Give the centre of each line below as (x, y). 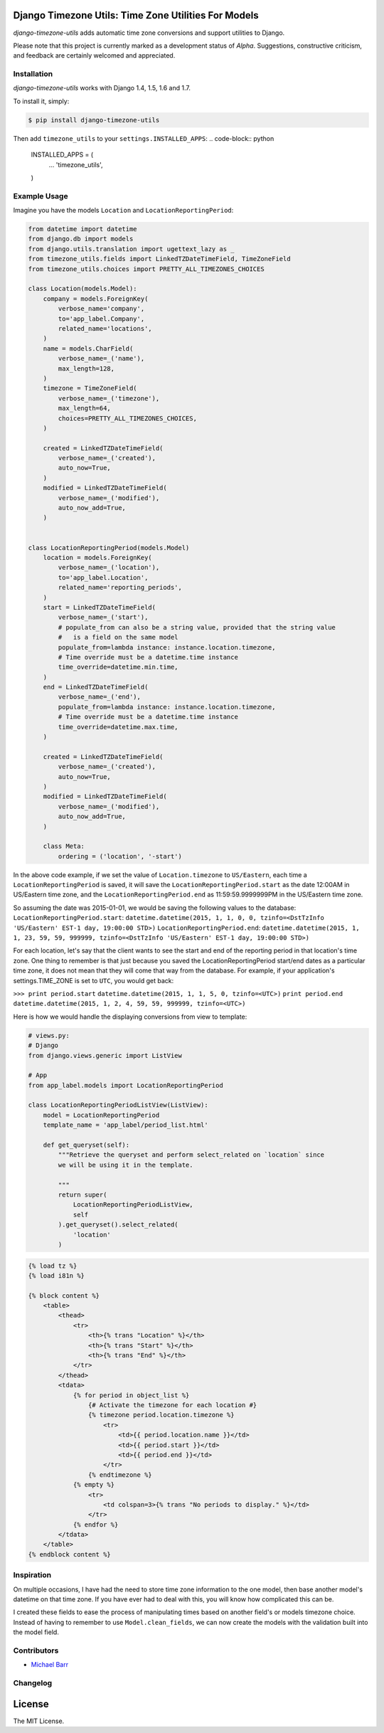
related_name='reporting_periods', (120, 588)
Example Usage (41, 196)
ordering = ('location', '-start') (120, 856)
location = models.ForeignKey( (97, 557)
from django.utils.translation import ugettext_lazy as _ (131, 249)
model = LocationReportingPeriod (101, 1115)
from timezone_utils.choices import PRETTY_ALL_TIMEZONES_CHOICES (146, 269)
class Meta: (64, 846)
